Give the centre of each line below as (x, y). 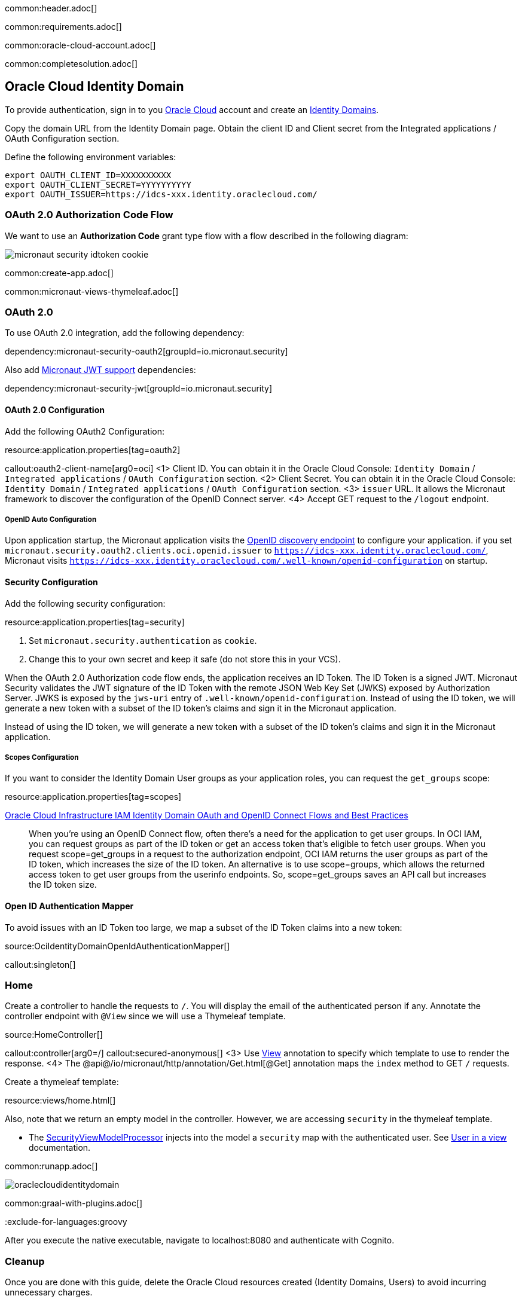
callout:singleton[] (40, 964)
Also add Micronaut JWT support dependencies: (100, 370)
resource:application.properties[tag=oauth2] (93, 450)
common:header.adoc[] (51, 8)
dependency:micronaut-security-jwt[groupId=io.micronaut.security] (139, 389)
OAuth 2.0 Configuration (55, 409)
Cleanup (25, 1261)
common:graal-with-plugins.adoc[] (74, 1203)
